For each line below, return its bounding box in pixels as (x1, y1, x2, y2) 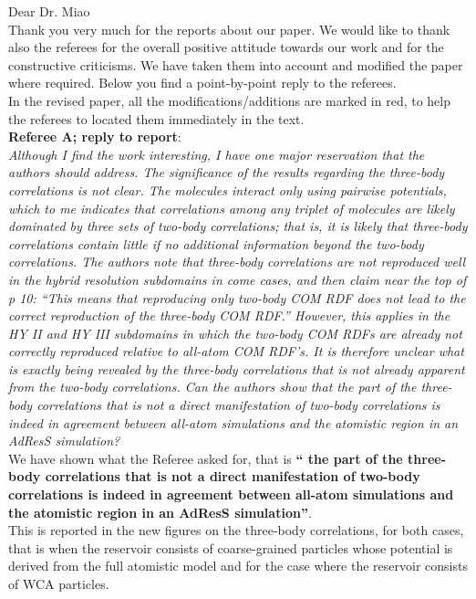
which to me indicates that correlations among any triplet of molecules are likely (8, 198, 455, 217)
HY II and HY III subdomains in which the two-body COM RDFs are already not (8, 323, 462, 342)
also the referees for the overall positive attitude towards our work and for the (8, 37, 444, 57)
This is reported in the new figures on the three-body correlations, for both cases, (8, 520, 464, 540)
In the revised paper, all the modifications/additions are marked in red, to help (8, 90, 451, 110)
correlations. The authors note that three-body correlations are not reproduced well (8, 252, 466, 271)
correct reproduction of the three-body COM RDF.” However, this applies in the (8, 306, 450, 325)
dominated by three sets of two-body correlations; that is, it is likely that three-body (8, 216, 468, 236)
